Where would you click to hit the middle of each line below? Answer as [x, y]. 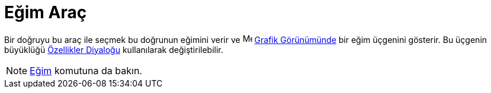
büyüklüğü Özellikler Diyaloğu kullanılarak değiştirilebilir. [114, 49]
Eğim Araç [46, 12]
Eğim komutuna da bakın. [86, 70]
